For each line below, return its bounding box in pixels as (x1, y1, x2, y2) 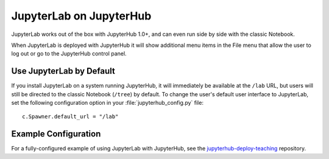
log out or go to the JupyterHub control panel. (11, 50, 127, 57)
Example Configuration (11, 129, 101, 140)
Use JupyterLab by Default (11, 66, 116, 76)
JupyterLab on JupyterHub (11, 9, 152, 23)
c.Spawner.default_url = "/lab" (22, 113, 119, 120)
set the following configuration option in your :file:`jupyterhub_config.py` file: (11, 99, 204, 107)
